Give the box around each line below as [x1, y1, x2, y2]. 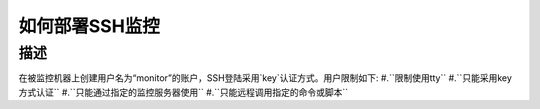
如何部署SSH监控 [18, 15, 160, 37]
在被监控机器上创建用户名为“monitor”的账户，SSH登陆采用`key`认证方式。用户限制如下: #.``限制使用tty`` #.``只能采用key [18, 72, 512, 84]
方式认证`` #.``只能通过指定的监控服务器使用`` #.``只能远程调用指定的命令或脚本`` [18, 86, 349, 98]
